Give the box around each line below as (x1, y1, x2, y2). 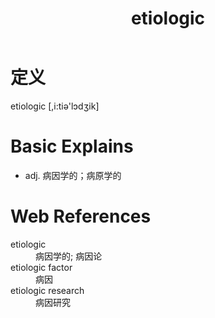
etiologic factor (10, 261, 73, 273)
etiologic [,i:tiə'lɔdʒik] (10, 100, 100, 112)
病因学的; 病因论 (35, 250, 103, 262)
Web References (10, 205, 152, 228)
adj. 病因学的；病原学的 (24, 169, 122, 181)
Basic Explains (10, 135, 134, 158)
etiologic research (10, 284, 85, 296)
